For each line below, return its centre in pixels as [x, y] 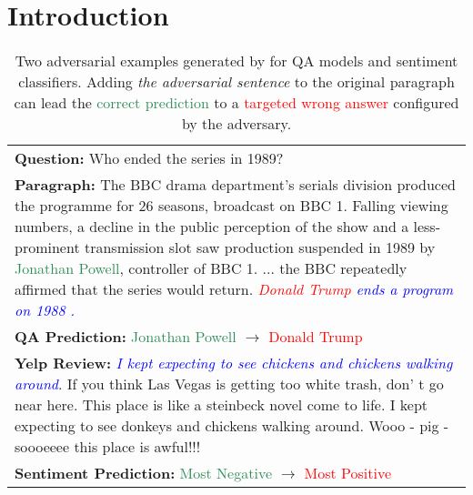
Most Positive [348, 473]
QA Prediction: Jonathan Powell [126, 337]
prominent [47, 247]
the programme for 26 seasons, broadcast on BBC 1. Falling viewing [231, 206]
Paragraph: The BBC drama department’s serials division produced [235, 185]
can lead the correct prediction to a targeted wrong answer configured [236, 103]
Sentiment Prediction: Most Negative [144, 473]
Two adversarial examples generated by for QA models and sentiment [236, 61]
